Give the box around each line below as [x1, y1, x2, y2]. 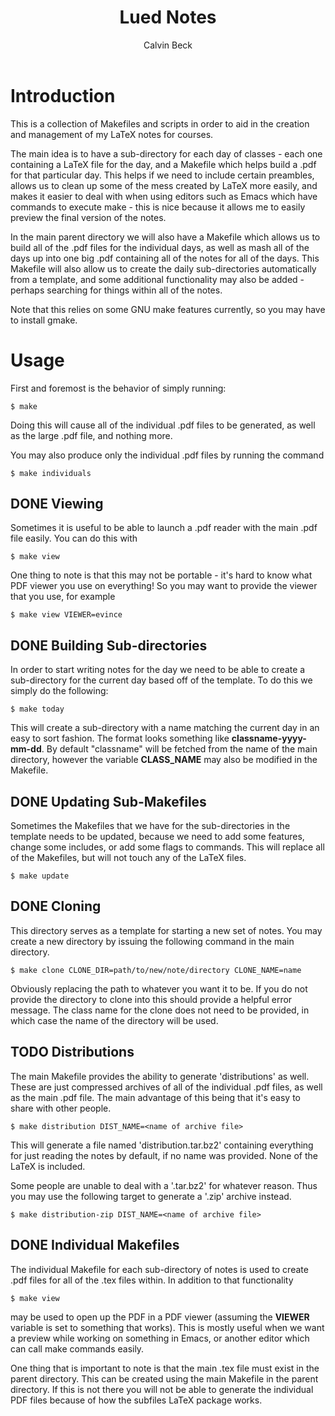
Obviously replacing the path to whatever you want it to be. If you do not [10, 982, 308, 995]
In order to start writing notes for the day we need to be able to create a [10, 664, 306, 676]
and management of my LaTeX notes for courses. [10, 128, 214, 140]
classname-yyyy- [231, 732, 307, 745]
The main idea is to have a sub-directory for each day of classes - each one [10, 147, 323, 160]
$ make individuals [10, 468, 92, 478]
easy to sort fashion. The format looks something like [10, 732, 230, 745]
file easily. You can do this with [10, 532, 138, 545]
